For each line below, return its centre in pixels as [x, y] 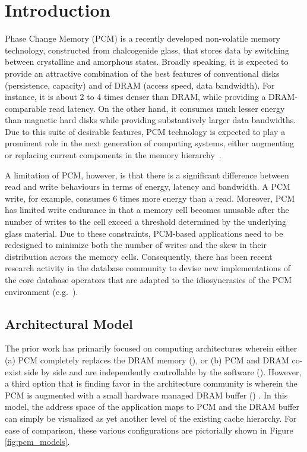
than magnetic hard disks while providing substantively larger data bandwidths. [151, 120]
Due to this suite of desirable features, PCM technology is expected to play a [145, 131]
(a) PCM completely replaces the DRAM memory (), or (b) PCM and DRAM [147, 360]
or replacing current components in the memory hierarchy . [113, 155]
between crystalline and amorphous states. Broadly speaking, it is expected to [147, 62]
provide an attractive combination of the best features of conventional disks [142, 73]
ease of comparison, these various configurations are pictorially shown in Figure [149, 430]
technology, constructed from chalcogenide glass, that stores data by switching [147, 50]
